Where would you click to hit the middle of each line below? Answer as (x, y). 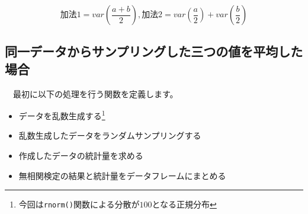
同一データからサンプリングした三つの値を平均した (154, 51)
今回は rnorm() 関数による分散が (79, 204)
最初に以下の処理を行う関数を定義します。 (95, 93)
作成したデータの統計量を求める (81, 156)
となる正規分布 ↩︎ (184, 204)
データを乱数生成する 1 (62, 115)
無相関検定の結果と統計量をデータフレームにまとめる (122, 175)
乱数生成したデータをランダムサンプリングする (110, 135)
